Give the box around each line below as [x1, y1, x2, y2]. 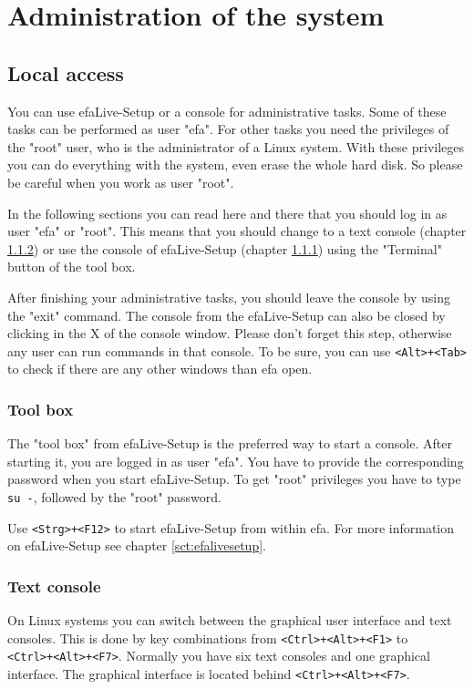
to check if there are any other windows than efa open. [7, 359, 313, 378]
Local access [7, 58, 124, 87]
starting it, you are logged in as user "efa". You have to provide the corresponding [7, 451, 464, 470]
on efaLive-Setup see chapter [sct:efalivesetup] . [7, 536, 266, 555]
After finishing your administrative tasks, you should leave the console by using [7, 287, 451, 306]
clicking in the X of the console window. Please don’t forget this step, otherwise [7, 324, 452, 343]
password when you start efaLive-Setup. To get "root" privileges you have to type [7, 469, 461, 488]
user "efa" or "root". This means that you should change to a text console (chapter [7, 221, 467, 241]
